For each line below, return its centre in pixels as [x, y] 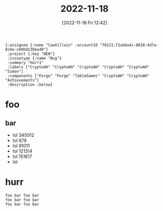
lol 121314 [22, 151]
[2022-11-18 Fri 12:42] [85, 23]
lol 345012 [23, 135]
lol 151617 [22, 156]
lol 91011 [21, 146]
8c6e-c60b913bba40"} [27, 49]
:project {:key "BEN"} [31, 54]
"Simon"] [14, 71]
